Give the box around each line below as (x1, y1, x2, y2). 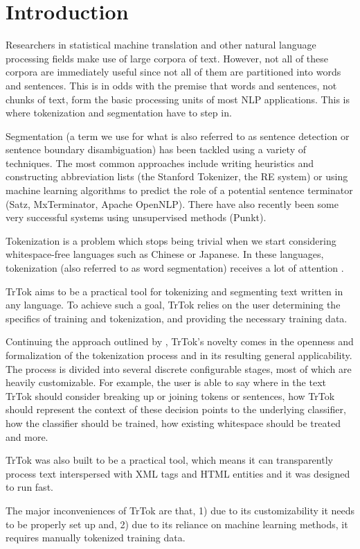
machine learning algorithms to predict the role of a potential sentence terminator (6, 183, 353, 198)
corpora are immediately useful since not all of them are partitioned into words (6, 64, 341, 79)
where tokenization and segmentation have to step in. (6, 105, 232, 120)
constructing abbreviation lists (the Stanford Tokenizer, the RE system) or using (6, 169, 348, 184)
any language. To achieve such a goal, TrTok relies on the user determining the (6, 297, 341, 312)
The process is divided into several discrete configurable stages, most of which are (6, 361, 352, 376)
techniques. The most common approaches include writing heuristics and (6, 155, 314, 170)
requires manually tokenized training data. (6, 530, 186, 545)
